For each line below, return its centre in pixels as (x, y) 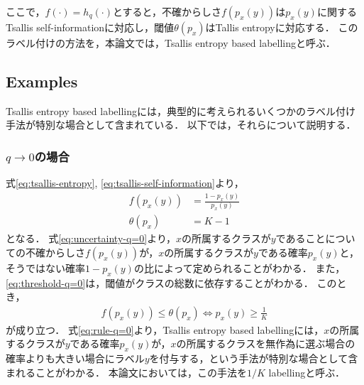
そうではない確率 (45, 267)
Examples (42, 81)
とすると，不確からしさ (167, 11)
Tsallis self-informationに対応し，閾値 (90, 27)
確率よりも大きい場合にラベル (75, 358)
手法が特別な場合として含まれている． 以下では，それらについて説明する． (181, 125)
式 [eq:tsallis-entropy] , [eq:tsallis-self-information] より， (125, 183)
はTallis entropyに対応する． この (282, 27)
